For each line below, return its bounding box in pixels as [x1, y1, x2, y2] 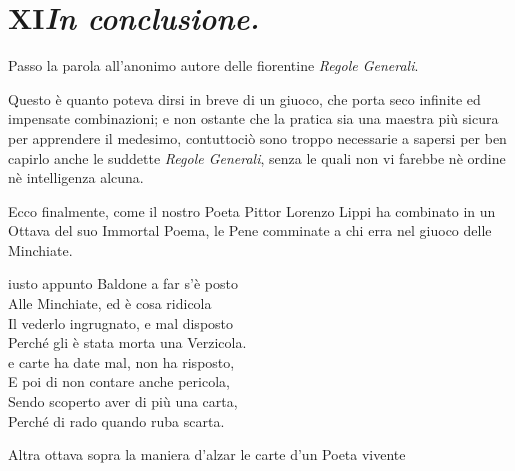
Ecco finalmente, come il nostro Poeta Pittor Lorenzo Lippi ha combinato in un [8, 200, 496, 221]
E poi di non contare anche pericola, [8, 371, 230, 392]
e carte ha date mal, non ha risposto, [8, 351, 235, 372]
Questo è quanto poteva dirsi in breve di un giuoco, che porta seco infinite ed [8, 88, 481, 109]
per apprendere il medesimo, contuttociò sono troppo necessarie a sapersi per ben [8, 127, 507, 148]
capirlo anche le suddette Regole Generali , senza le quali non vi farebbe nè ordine [8, 147, 506, 168]
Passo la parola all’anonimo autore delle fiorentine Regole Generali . [8, 55, 419, 76]
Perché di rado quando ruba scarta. [8, 410, 225, 431]
